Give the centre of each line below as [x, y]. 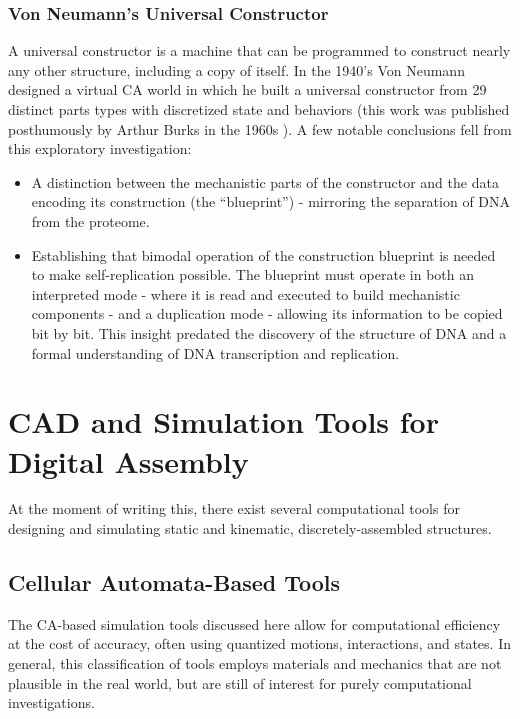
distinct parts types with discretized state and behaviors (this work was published [259, 109]
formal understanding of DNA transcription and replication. [215, 352]
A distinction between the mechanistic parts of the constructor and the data [265, 181]
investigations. [51, 702]
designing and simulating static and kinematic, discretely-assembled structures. [250, 528]
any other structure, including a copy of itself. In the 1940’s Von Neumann [236, 69]
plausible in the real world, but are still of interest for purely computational [240, 682]
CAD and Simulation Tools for [223, 421]
